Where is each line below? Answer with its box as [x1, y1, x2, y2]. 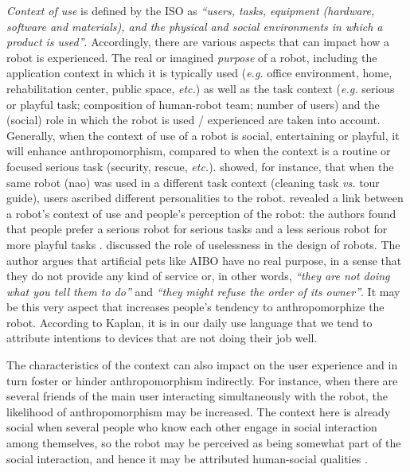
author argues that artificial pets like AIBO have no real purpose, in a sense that [6, 252, 402, 268]
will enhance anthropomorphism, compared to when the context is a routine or [6, 142, 391, 159]
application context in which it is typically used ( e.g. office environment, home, [6, 64, 392, 81]
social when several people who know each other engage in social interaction [6, 419, 377, 435]
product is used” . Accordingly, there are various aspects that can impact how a [6, 33, 390, 50]
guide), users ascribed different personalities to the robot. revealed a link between [6, 189, 404, 206]
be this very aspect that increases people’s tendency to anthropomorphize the [6, 298, 385, 315]
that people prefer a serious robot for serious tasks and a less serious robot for [6, 220, 388, 237]
